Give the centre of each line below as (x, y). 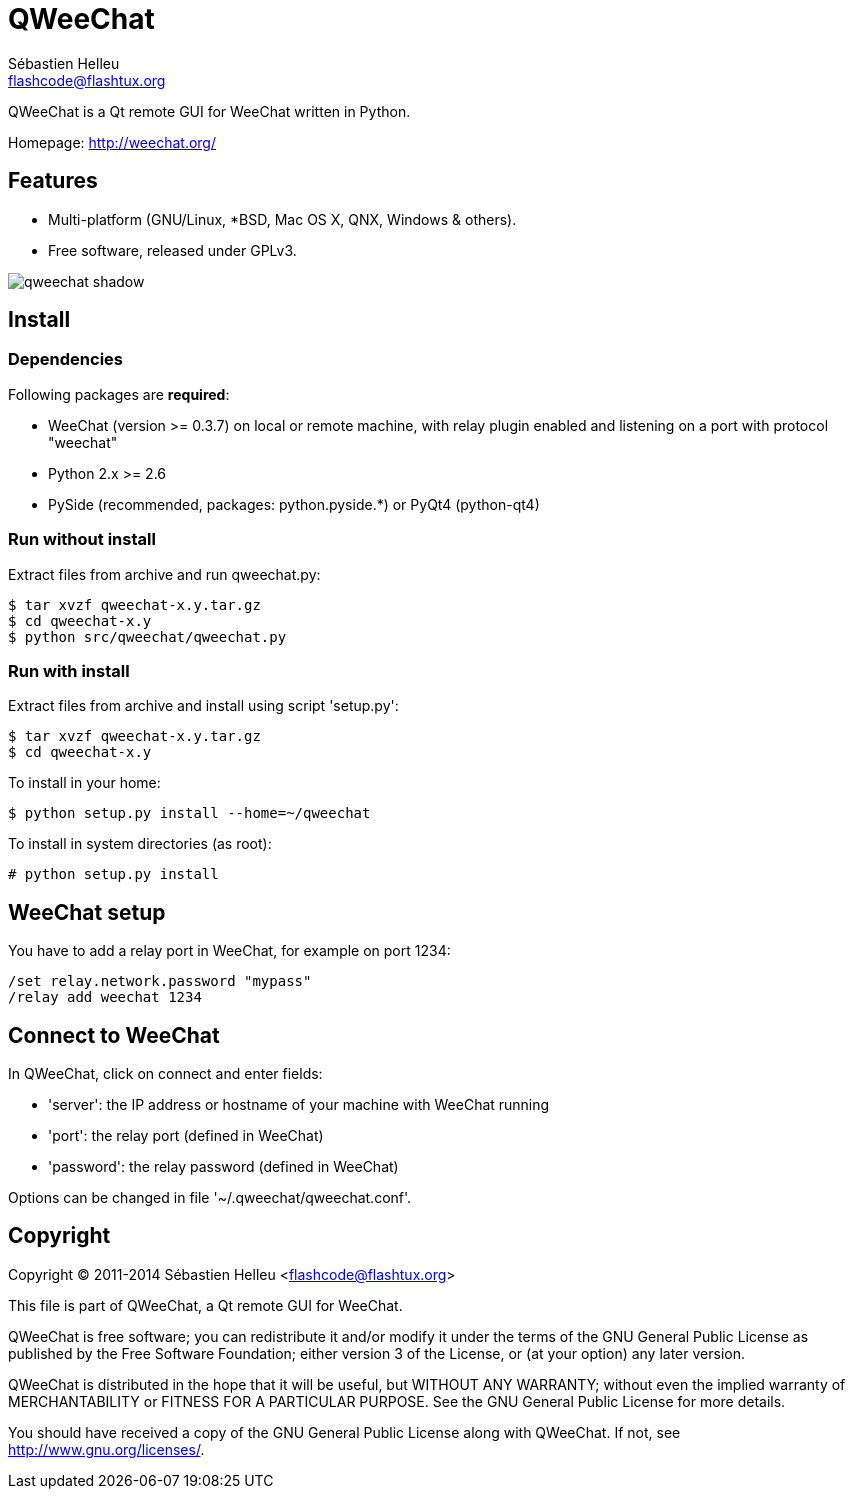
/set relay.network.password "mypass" (160, 981)
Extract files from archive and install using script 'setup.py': (203, 706)
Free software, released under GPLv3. (172, 250)
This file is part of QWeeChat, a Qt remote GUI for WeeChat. (205, 1305)
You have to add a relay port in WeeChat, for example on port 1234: (229, 951)
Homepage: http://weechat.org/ (112, 142)
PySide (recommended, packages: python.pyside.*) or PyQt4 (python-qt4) (294, 504)
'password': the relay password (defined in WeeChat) (223, 1166)
